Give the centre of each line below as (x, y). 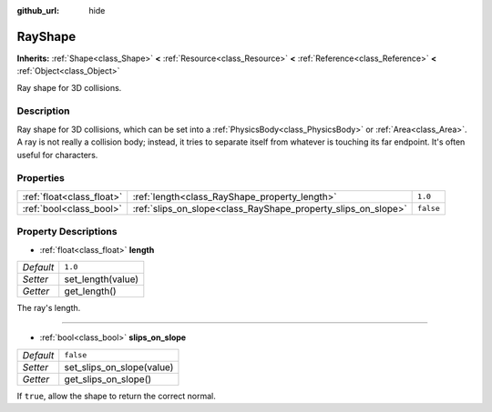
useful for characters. (57, 155)
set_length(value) (102, 279)
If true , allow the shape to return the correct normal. (116, 396)
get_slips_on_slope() (108, 379)
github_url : (38, 10)
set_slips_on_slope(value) (119, 367)
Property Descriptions (67, 232)
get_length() (91, 291)
